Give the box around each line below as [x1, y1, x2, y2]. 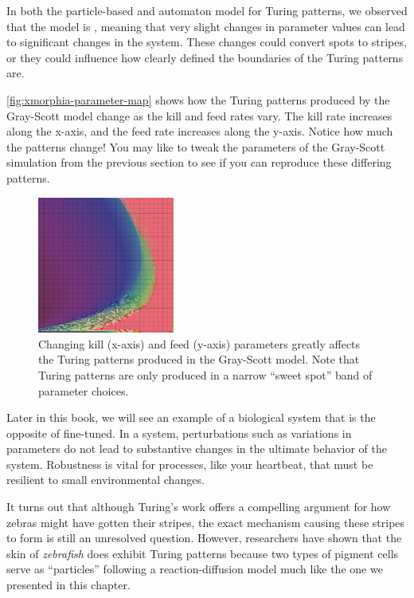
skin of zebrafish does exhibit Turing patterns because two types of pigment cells [6, 545, 399, 561]
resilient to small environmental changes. [6, 471, 205, 488]
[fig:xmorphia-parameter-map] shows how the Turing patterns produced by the [6, 91, 390, 108]
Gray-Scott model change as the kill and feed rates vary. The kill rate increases [6, 107, 393, 124]
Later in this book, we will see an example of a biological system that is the [6, 409, 376, 426]
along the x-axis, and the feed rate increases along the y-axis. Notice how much [6, 123, 393, 140]
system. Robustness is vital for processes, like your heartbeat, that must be [6, 455, 373, 472]
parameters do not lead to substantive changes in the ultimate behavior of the [6, 440, 387, 457]
